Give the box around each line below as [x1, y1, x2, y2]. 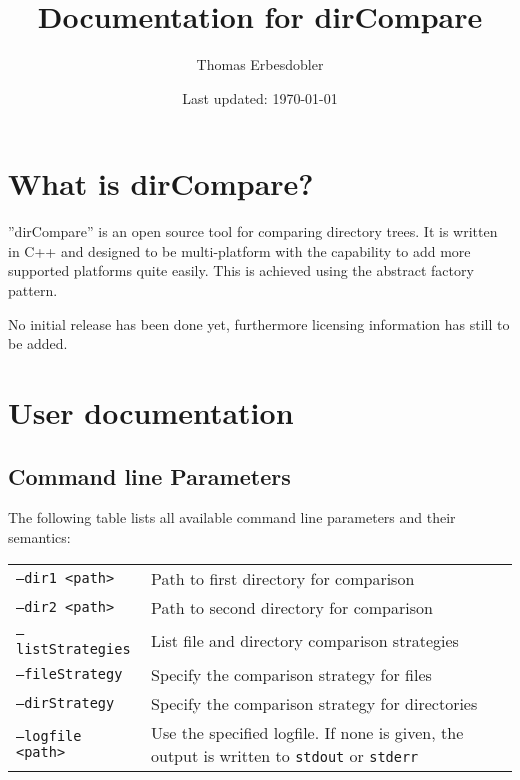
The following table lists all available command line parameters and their [8, 507, 456, 528]
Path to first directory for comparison [151, 566, 415, 590]
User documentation [8, 392, 294, 432]
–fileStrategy [16, 666, 123, 683]
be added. [8, 333, 68, 354]
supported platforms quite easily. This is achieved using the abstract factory [8, 260, 474, 281]
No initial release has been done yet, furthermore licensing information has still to [8, 313, 510, 334]
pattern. [8, 280, 58, 301]
